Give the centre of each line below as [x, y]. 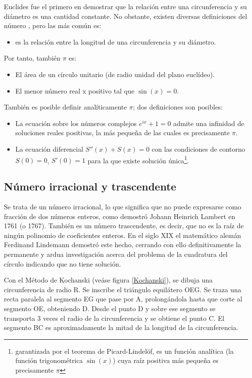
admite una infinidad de [209, 123]
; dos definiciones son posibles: [178, 107]
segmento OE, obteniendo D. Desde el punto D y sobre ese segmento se [110, 308]
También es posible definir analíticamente [65, 107]
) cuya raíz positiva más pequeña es [165, 360]
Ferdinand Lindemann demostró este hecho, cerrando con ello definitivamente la [123, 244]
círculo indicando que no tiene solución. [63, 263]
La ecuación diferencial [49, 149]
